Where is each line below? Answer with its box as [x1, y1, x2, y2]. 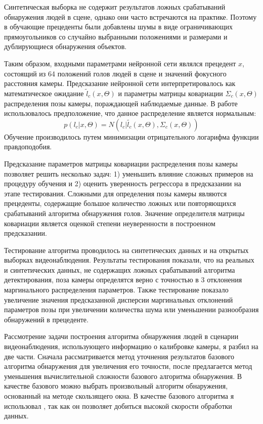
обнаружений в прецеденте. [4, 314, 89, 324]
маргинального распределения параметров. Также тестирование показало [4, 284, 229, 295]
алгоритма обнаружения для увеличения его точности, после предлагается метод [4, 361, 252, 371]
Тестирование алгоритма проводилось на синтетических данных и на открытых [4, 244, 249, 255]
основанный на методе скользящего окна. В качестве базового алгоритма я [4, 391, 234, 401]
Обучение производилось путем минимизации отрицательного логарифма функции [4, 131, 259, 142]
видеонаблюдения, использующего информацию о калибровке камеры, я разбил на [4, 341, 258, 352]
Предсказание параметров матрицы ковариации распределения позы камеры [4, 158, 238, 168]
